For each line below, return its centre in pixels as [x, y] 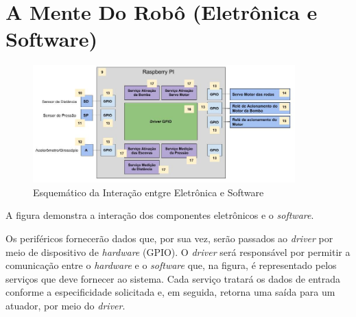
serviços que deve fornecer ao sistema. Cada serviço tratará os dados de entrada [173, 278]
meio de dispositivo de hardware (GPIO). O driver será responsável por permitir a [178, 251]
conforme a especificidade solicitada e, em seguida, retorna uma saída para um [170, 292]
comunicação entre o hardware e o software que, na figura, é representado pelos [171, 265]
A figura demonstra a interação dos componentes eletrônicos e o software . [160, 215]
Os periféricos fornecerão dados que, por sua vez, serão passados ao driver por [169, 238]
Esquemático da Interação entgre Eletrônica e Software [149, 192]
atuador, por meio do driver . [66, 305]
